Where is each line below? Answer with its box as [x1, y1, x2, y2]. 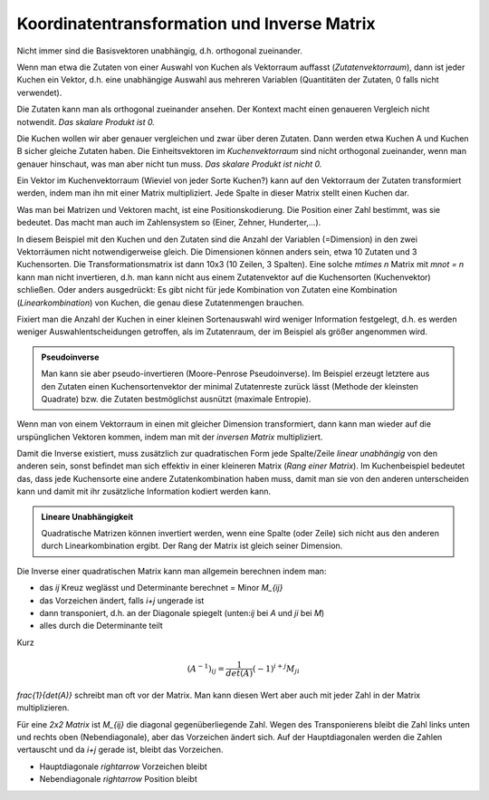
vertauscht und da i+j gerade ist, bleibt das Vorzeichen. [16, 744, 224, 756]
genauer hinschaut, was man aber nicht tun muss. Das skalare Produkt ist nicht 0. [16, 159, 322, 169]
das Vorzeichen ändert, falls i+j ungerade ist [39, 594, 205, 606]
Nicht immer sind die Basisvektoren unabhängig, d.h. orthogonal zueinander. [16, 45, 303, 56]
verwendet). [16, 87, 62, 98]
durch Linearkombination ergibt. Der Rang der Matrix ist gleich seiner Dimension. [41, 540, 343, 552]
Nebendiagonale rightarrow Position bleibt [39, 774, 198, 785]
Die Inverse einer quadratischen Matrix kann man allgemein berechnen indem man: [16, 565, 327, 576]
